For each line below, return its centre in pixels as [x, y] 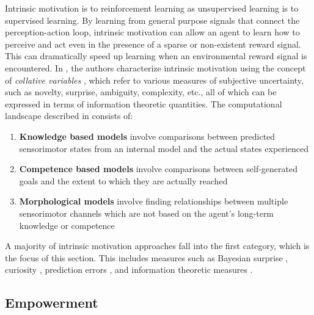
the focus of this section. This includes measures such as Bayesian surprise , [147, 257]
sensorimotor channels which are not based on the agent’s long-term [147, 213]
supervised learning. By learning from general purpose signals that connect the [152, 20]
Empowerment [52, 302]
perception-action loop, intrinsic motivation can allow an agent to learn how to [152, 32]
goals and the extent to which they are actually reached [123, 180]
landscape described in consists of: [69, 116]
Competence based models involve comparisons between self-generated [159, 169]
